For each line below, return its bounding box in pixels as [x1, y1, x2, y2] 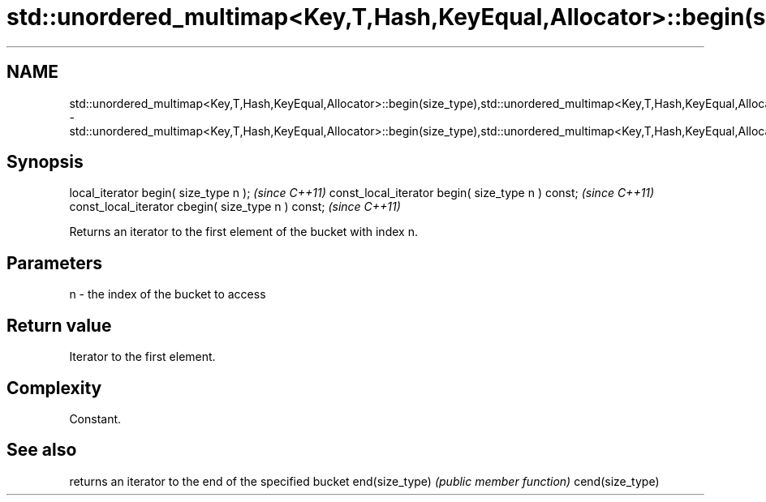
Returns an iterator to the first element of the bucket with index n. [69, 225, 418, 239]
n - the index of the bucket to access [69, 287, 266, 302]
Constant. [69, 411, 122, 426]
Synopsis [6, 152, 84, 173]
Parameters [6, 252, 102, 273]
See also [6, 440, 77, 461]
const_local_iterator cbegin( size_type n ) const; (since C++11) [69, 200, 401, 214]
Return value [6, 315, 112, 336]
